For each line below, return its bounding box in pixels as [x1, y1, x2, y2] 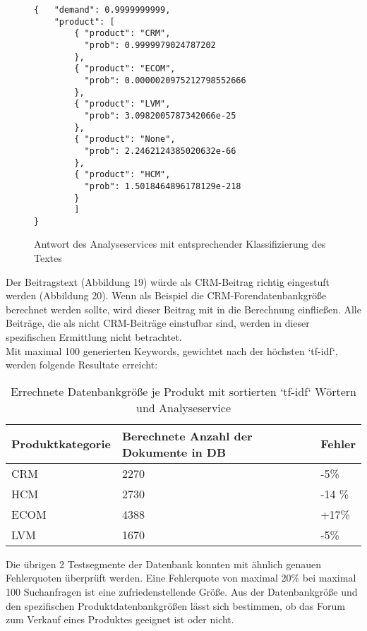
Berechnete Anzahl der [121, 427, 253, 444]
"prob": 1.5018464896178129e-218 [84, 181, 241, 191]
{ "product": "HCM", [74, 169, 171, 180]
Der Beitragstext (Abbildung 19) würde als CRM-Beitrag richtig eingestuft [6, 274, 330, 289]
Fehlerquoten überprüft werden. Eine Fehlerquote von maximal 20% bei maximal [6, 570, 356, 585]
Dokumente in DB [121, 443, 227, 460]
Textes [34, 251, 62, 265]
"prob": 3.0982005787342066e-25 [84, 110, 236, 121]
